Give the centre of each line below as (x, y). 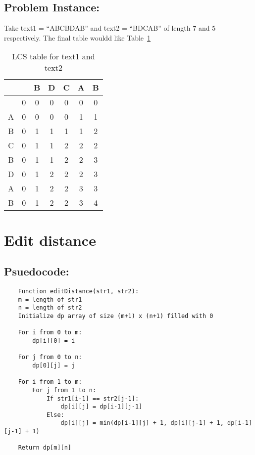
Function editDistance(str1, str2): (78, 291)
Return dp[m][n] (45, 448)
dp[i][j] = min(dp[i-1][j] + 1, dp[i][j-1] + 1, (142, 423)
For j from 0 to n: (50, 357)
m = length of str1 (50, 299)
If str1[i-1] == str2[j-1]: (93, 398)
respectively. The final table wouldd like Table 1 (77, 37)
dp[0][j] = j (54, 365)
